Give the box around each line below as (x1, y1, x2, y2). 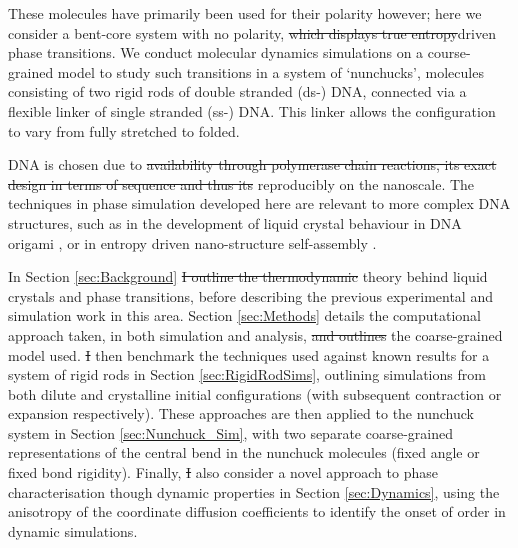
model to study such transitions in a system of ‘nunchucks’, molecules (57, 61, 484, 82)
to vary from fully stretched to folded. (8, 120, 240, 141)
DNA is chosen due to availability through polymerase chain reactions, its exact (8, 154, 497, 175)
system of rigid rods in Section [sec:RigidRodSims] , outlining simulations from (8, 364, 486, 385)
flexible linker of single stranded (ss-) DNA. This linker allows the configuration (8, 100, 496, 121)
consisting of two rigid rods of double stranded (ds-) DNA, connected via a (8, 81, 467, 102)
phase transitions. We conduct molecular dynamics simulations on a (8, 42, 424, 63)
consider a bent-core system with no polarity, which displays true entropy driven (8, 22, 496, 43)
